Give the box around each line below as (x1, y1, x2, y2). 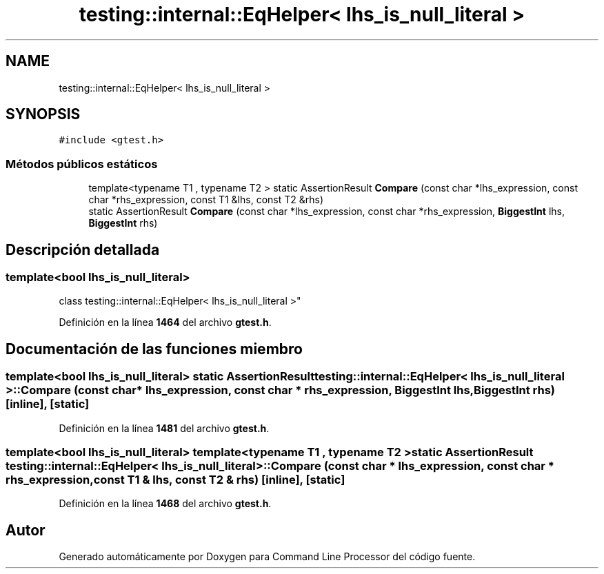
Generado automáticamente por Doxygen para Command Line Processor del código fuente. (59, 551, 476, 563)
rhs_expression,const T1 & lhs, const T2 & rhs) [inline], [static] (6, 473, 345, 486)
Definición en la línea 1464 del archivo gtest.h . (59, 316, 272, 329)
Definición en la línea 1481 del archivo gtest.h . (59, 422, 270, 434)
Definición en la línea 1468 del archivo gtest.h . (59, 498, 272, 510)
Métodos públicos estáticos (6, 156, 158, 171)
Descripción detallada (6, 240, 160, 258)
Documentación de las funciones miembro (6, 340, 303, 358)
